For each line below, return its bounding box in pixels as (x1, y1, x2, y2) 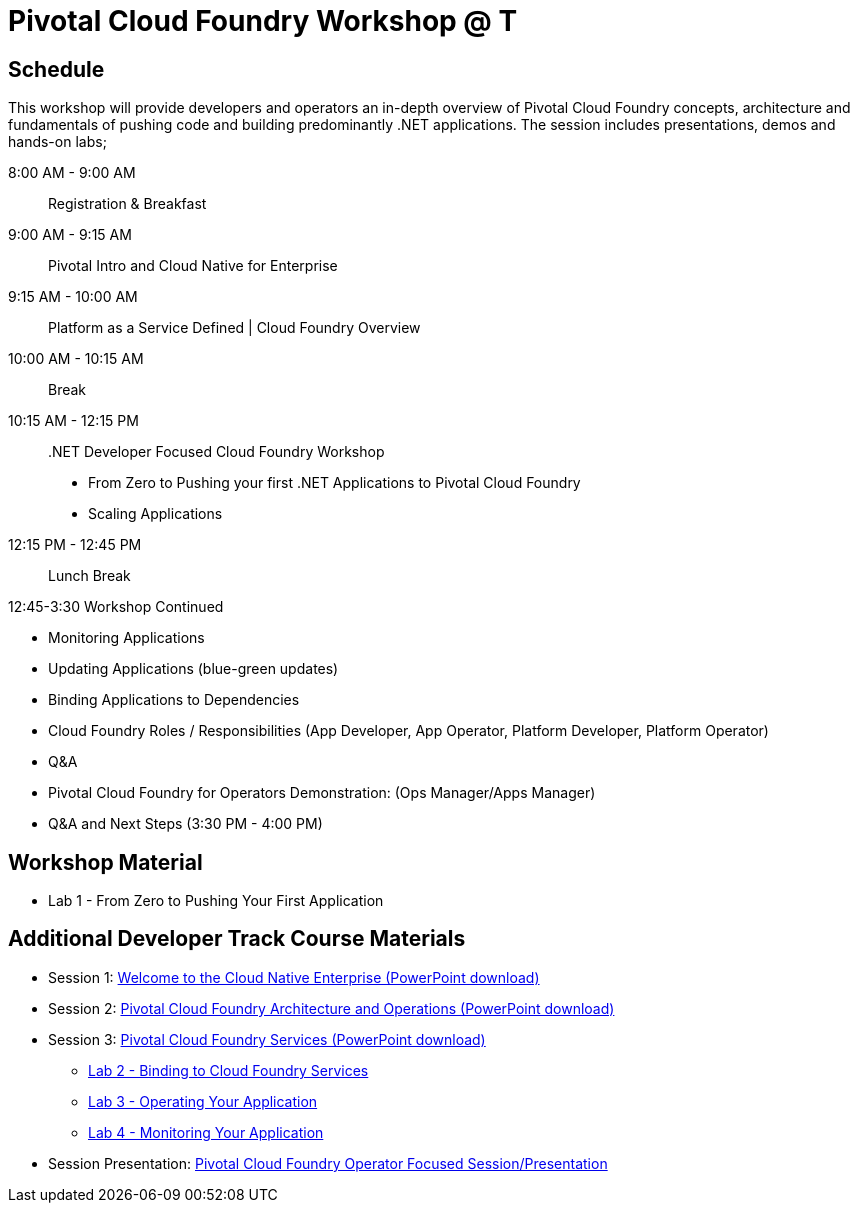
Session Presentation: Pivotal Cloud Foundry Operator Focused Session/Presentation (48, 1154, 608, 1172)
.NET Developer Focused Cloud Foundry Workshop (48, 443, 385, 461)
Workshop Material (8, 849, 203, 875)
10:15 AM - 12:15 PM (8, 412, 139, 430)
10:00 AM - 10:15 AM (8, 350, 144, 368)
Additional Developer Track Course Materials (8, 926, 466, 952)
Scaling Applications (88, 505, 223, 523)
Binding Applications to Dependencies (48, 691, 300, 709)
